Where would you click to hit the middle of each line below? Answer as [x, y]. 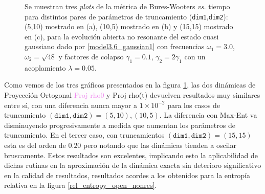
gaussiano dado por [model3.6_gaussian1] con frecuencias [115, 46]
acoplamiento [45, 67]
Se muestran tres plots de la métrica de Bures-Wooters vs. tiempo [127, 6]
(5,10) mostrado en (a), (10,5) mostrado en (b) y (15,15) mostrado [129, 26]
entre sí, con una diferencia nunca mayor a [71, 105]
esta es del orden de [35, 145]
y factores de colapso [91, 57]
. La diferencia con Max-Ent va [208, 115]
